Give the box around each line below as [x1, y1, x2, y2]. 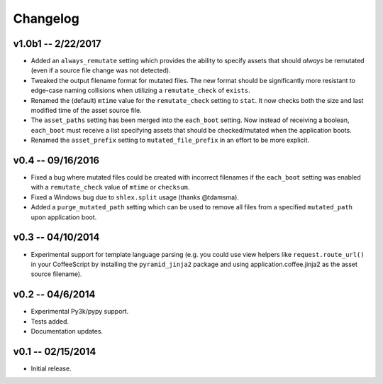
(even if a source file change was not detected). [30, 66, 171, 75]
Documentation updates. [30, 327, 103, 336]
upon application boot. [30, 213, 97, 221]
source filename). [30, 270, 82, 278]
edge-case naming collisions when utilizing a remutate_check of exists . [30, 86, 251, 95]
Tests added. [30, 317, 70, 326]
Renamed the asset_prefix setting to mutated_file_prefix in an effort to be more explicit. [30, 136, 310, 145]
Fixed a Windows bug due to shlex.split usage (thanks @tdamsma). [30, 192, 239, 202]
